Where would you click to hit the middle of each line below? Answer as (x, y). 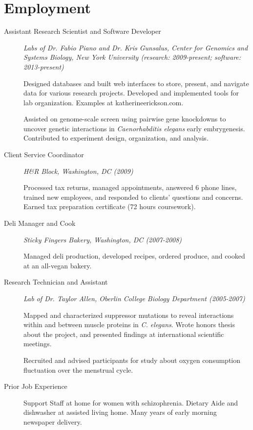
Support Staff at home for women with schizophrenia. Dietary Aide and (131, 402)
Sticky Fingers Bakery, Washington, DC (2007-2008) (103, 239)
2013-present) (44, 66)
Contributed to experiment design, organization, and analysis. (116, 138)
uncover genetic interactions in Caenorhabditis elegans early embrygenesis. (134, 128)
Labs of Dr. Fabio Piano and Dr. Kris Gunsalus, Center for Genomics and (136, 47)
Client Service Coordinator (44, 155)
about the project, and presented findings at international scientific (124, 334)
